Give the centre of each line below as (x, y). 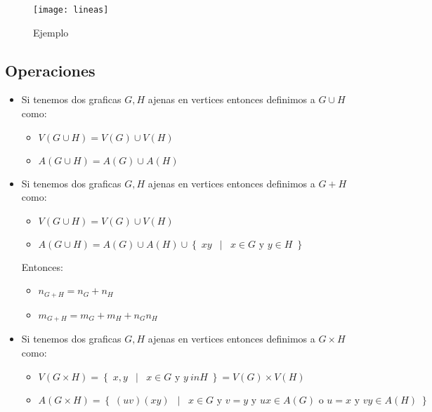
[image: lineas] (71, 10)
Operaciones (50, 70)
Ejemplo (51, 32)
